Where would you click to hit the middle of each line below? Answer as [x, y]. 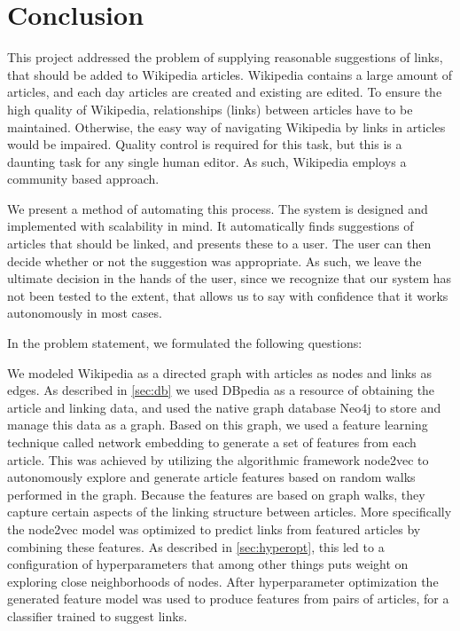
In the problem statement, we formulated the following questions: [185, 343]
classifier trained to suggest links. [97, 615]
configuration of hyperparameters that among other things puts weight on [208, 564]
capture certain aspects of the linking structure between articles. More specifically [230, 512]
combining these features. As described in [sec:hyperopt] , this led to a [196, 546]
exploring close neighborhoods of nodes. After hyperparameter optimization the [223, 581]
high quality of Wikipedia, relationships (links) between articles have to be [210, 109]
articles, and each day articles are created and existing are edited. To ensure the [225, 92]
